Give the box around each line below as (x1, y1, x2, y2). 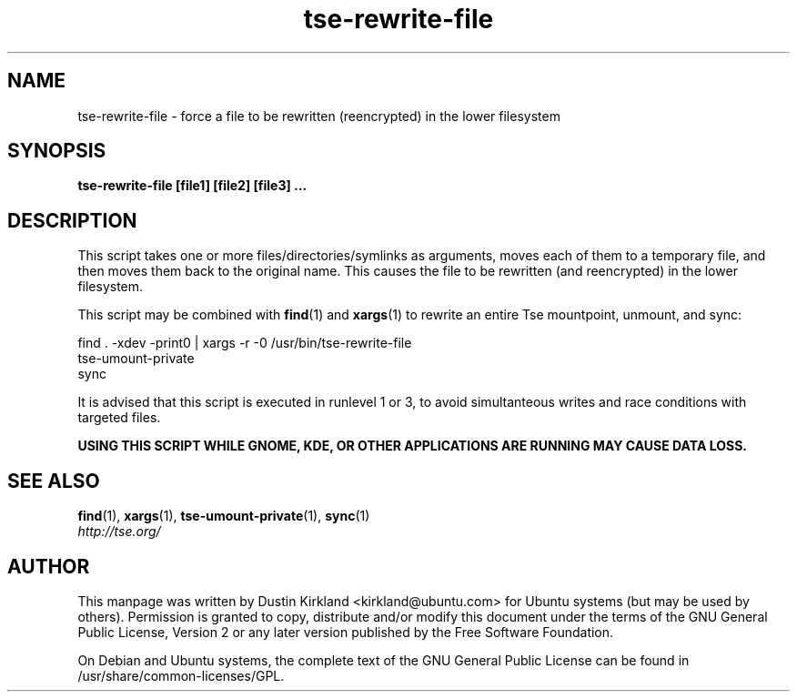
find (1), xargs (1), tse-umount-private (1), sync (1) (77, 508, 370, 524)
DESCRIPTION (7, 208, 137, 232)
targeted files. (77, 410, 161, 426)
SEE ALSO (7, 469, 100, 492)
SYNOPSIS (7, 139, 106, 163)
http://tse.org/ (77, 523, 161, 540)
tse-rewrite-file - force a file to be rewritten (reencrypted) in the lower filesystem (77, 107, 560, 124)
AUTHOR (7, 554, 90, 578)
